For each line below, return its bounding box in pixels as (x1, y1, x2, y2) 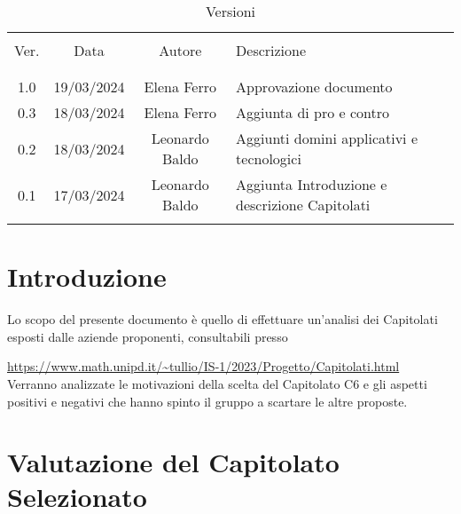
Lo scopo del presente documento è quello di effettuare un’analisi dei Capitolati (7, 310, 438, 328)
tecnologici (236, 148, 301, 169)
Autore (159, 40, 202, 60)
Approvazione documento (236, 76, 393, 97)
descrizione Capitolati (236, 194, 371, 215)
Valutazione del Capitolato (7, 444, 340, 480)
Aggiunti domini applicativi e (236, 128, 418, 148)
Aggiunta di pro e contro (236, 102, 390, 123)
